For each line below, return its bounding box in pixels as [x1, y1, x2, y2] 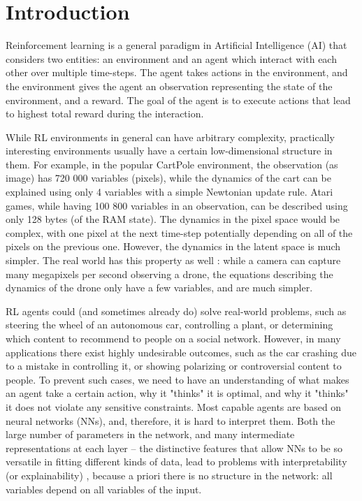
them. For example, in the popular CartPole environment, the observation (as [6, 157, 338, 171]
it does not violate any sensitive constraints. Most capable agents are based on [6, 399, 342, 414]
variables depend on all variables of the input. [6, 481, 202, 496]
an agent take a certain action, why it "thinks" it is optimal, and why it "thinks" [6, 386, 349, 400]
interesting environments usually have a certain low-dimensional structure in [6, 143, 333, 158]
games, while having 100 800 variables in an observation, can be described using [6, 198, 348, 212]
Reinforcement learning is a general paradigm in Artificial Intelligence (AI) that [6, 38, 347, 52]
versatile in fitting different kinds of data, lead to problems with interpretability [6, 454, 347, 469]
